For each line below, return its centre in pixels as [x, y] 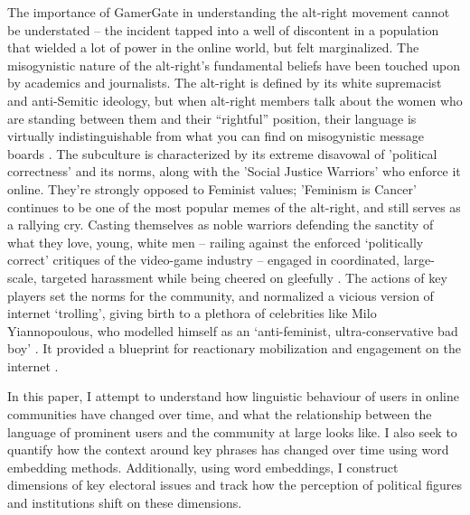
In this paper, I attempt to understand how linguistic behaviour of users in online [233, 396]
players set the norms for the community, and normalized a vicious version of [221, 295]
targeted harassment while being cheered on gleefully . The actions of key [244, 277]
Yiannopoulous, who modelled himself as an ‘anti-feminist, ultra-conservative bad [233, 330]
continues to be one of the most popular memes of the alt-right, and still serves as [234, 206]
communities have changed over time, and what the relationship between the [220, 414]
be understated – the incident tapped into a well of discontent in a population [223, 29]
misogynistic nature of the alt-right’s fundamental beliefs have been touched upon [234, 65]
